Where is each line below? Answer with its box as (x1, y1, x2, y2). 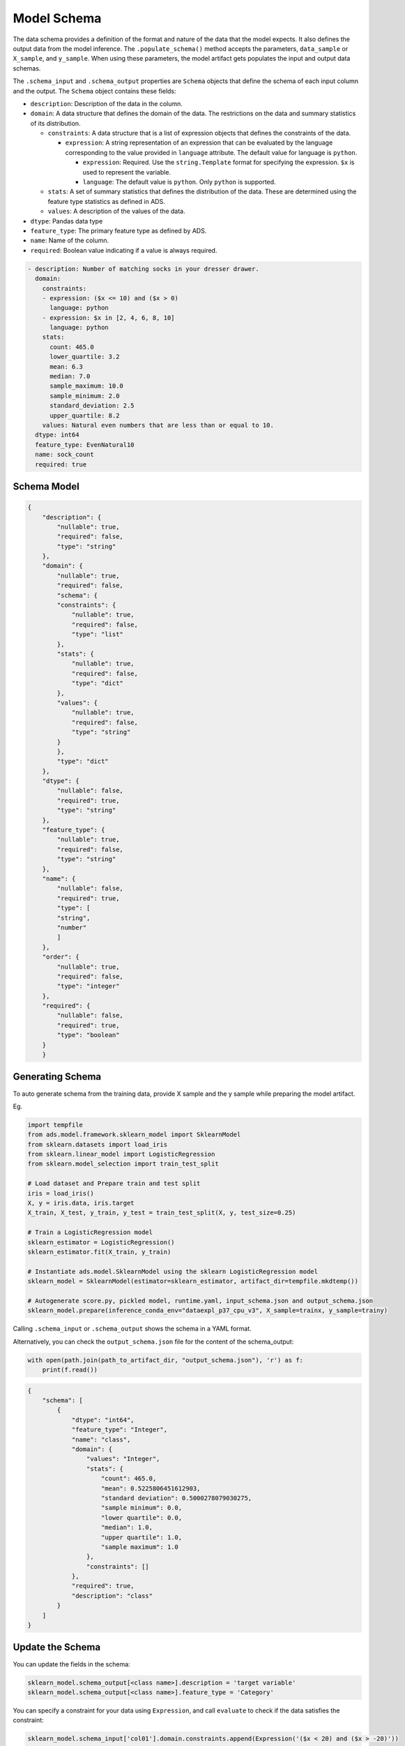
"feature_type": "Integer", (71, 1425, 167, 1434)
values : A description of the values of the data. (47, 207, 185, 216)
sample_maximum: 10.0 (49, 382, 123, 390)
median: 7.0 (49, 372, 91, 381)
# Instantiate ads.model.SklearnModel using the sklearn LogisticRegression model (27, 1268, 319, 1275)
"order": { (42, 953, 79, 961)
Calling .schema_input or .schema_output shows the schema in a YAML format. (13, 1324, 252, 1333)
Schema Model (13, 480, 79, 492)
